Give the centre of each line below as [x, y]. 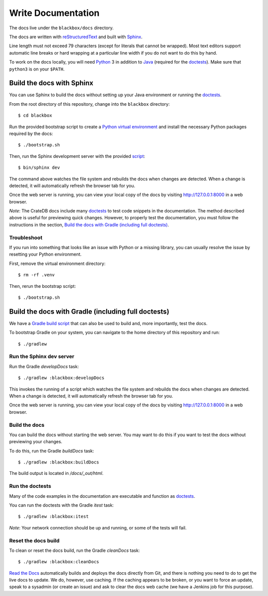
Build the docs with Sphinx [51, 83]
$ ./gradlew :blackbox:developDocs [61, 378]
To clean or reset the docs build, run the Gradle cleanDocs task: [74, 550]
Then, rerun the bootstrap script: [43, 286]
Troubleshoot [26, 237]
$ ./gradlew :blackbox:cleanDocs [59, 562]
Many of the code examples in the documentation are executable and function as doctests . [102, 496]
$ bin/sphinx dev [39, 168]
